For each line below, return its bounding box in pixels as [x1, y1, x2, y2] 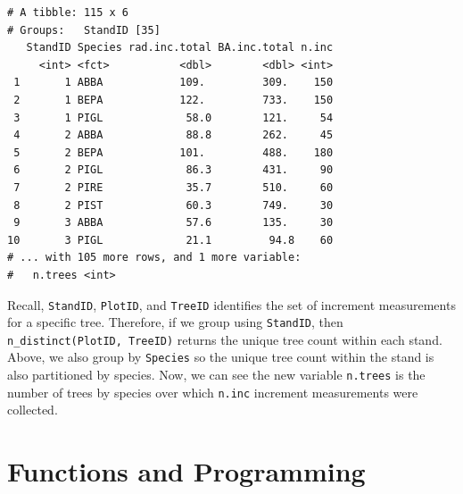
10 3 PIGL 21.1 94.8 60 [7, 233, 334, 247]
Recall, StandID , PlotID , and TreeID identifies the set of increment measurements [7, 295, 456, 314]
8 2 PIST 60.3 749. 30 [13, 198, 334, 212]
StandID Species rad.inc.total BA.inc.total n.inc [26, 41, 334, 54]
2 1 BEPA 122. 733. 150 [13, 93, 334, 106]
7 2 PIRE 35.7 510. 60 [13, 180, 334, 194]
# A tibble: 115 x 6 [7, 6, 129, 19]
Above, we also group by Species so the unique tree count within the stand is [7, 347, 434, 366]
